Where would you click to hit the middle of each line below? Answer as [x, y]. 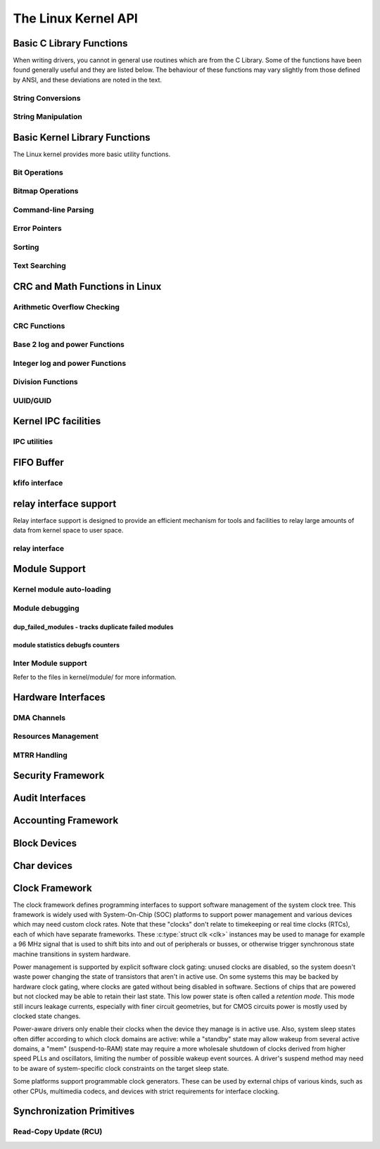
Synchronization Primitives [74, 1111]
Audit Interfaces [50, 798]
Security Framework [59, 776]
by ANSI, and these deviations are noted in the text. [87, 80]
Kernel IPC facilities [57, 421]
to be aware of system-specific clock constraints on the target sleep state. [121, 1068]
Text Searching [39, 266]
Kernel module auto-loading [62, 590]
